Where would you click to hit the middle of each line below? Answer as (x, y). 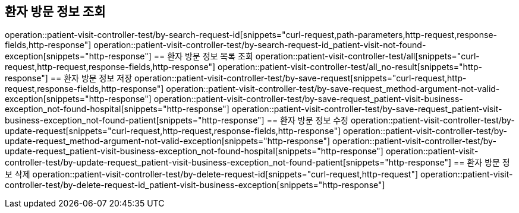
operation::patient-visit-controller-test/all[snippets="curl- (367, 56)
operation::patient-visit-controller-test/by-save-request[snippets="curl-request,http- (300, 78)
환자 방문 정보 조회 (55, 12)
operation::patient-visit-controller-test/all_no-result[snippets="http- (350, 67)
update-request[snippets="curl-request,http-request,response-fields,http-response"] (173, 131)
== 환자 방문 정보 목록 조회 (203, 56)
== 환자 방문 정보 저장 (91, 78)
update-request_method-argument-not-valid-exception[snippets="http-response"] (168, 141)
